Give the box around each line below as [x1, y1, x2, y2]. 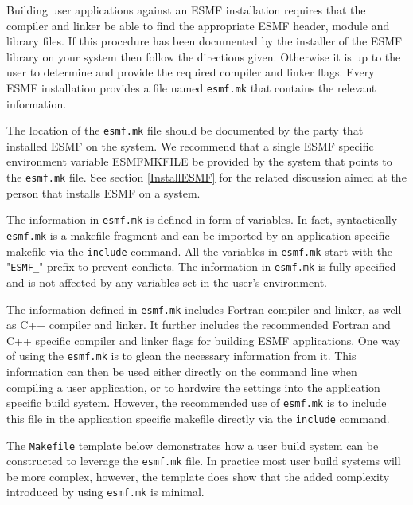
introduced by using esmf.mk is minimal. [6, 483, 205, 500]
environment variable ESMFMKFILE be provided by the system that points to [6, 153, 392, 170]
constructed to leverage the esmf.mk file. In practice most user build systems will [6, 452, 401, 469]
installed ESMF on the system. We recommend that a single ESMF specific [6, 137, 374, 154]
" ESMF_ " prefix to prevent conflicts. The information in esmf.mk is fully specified [6, 258, 396, 275]
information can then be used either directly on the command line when [6, 363, 357, 380]
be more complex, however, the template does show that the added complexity [6, 468, 390, 484]
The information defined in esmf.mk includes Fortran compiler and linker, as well [6, 300, 402, 317]
